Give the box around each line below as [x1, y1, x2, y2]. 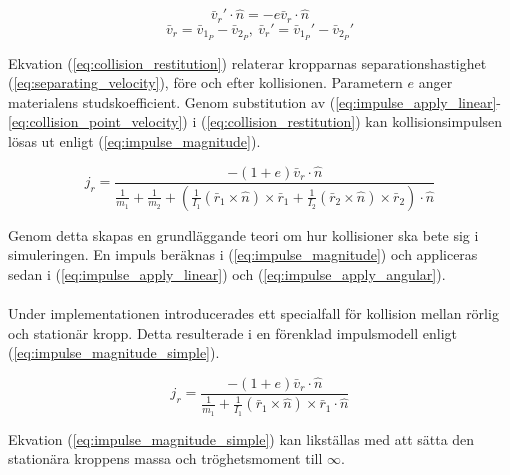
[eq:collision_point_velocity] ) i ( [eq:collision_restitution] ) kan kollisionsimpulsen [8, 111, 503, 132]
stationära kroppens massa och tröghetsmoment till [8, 448, 323, 469]
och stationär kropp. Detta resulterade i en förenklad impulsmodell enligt [8, 322, 458, 343]
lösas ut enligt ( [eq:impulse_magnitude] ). [8, 130, 261, 151]
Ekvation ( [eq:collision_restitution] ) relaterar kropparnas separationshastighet [8, 52, 487, 73]
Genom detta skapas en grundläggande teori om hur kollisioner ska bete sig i [8, 224, 479, 245]
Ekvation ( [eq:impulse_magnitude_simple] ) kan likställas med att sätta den [8, 428, 475, 449]
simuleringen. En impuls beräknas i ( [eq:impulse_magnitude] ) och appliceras [8, 244, 478, 265]
